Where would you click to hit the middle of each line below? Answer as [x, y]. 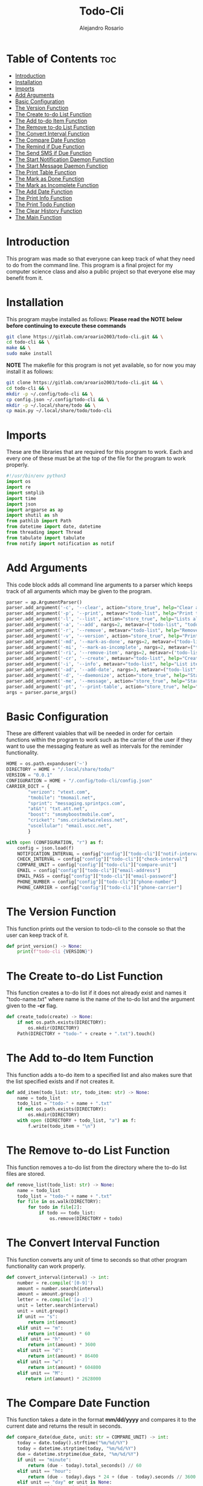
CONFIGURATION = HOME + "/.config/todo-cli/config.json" [79, 781]
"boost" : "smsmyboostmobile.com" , [71, 815]
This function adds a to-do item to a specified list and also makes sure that [99, 1075]
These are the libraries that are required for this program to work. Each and [100, 452]
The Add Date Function [44, 192]
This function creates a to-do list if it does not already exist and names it [96, 993]
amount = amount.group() [48, 1294]
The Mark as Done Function [50, 178]
